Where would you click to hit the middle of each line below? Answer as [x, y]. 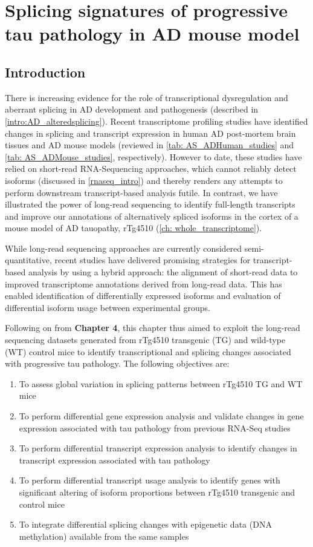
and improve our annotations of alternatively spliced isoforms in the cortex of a [152, 216]
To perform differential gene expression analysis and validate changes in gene [161, 416]
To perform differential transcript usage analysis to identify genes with [150, 480]
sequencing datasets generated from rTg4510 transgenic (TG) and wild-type [145, 340]
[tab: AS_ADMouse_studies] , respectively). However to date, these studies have [153, 156]
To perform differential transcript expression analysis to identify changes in [158, 448]
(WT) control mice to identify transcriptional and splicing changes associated [148, 351]
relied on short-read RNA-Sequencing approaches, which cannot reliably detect [151, 169]
